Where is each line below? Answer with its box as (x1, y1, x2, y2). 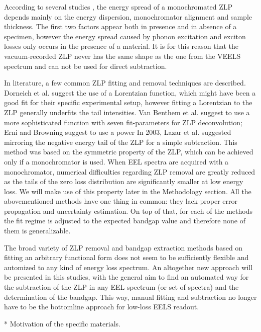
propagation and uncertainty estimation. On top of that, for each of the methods (4, 205, 252, 216)
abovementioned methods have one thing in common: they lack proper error (4, 196, 237, 206)
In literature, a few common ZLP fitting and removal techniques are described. (4, 77, 246, 88)
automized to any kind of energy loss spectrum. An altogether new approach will (4, 262, 253, 272)
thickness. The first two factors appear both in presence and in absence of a (4, 21, 237, 32)
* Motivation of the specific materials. (4, 318, 120, 328)
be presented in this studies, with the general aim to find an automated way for (4, 272, 249, 282)
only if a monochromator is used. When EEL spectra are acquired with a (4, 156, 229, 167)
